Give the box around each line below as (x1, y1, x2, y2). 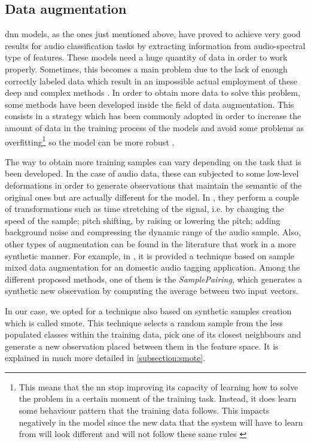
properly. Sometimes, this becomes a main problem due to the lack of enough (5, 62, 288, 75)
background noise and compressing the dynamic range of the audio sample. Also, (5, 226, 301, 238)
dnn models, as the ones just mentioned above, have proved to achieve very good (5, 28, 301, 40)
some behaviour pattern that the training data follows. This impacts (19, 404, 270, 417)
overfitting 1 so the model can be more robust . (5, 133, 175, 148)
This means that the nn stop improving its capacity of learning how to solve (19, 380, 298, 393)
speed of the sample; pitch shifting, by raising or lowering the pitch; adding (5, 214, 280, 226)
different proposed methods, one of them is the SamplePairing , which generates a (5, 272, 303, 285)
